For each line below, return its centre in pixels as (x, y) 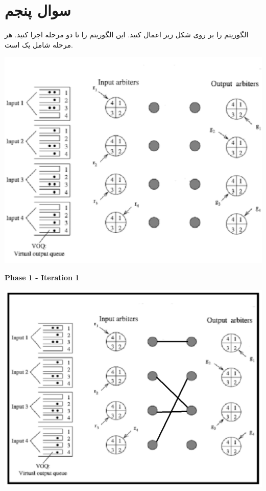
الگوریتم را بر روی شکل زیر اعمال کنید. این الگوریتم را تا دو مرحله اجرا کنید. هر (127, 35)
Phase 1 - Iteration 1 (42, 277)
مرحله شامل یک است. (39, 44)
